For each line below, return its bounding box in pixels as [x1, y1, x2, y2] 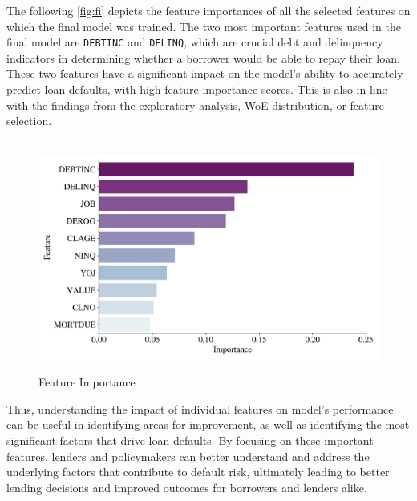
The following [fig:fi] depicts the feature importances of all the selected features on [6, 2, 411, 18]
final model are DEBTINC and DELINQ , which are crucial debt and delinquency [6, 34, 383, 51]
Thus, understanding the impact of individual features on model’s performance [6, 400, 394, 417]
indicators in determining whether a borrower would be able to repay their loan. [6, 49, 400, 66]
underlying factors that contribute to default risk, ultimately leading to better [6, 463, 390, 480]
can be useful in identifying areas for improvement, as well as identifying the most [6, 416, 410, 433]
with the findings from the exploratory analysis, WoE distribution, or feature [6, 96, 384, 113]
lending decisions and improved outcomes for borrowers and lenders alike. [6, 479, 367, 495]
